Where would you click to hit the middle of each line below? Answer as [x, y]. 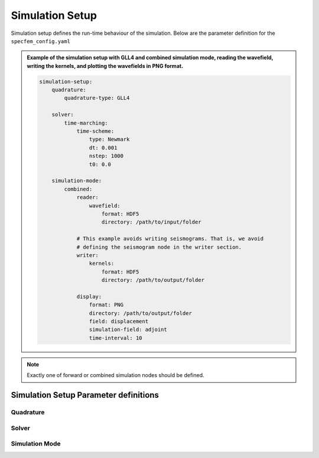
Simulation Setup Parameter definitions [85, 395]
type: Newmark [109, 139]
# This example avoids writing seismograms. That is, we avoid [170, 239]
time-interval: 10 [115, 338]
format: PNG [106, 305]
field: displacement [119, 321]
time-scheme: [95, 131]
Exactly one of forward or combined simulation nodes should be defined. [115, 375]
